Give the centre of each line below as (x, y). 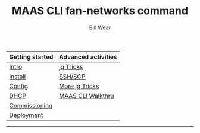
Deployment (26, 115)
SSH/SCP (72, 77)
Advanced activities (88, 56)
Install (18, 77)
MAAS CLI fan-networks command (100, 11)
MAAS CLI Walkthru (87, 96)
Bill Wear (100, 27)
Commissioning (31, 105)
